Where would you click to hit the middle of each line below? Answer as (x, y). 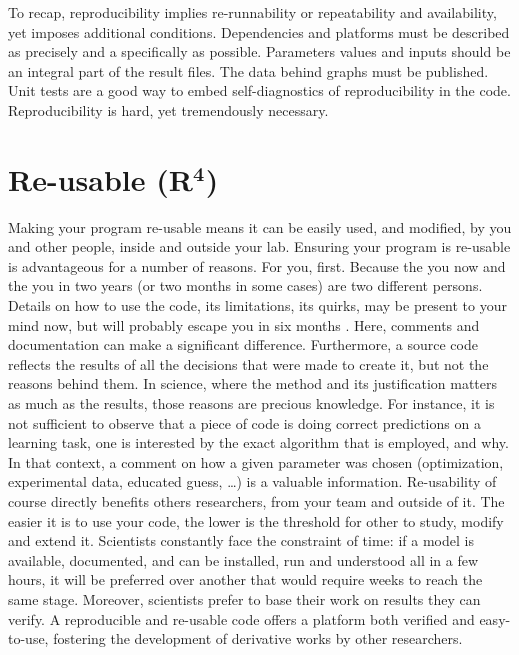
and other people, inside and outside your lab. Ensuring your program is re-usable (259, 246)
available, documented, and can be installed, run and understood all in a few (243, 559)
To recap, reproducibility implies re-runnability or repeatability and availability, (252, 12)
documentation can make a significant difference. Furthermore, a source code (243, 344)
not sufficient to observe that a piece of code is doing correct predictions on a (244, 422)
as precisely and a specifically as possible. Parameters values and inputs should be (259, 51)
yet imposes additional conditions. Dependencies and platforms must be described (259, 31)
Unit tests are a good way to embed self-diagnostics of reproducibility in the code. (259, 90)
